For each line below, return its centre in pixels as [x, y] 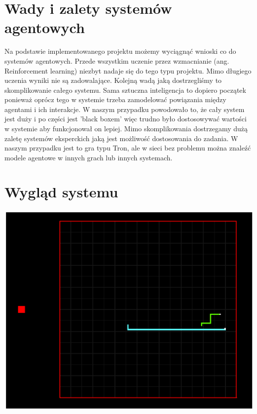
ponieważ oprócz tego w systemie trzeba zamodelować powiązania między [115, 99]
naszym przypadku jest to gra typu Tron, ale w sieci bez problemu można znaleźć [128, 148]
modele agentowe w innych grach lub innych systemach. [89, 157]
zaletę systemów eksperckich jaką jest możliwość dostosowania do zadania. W [121, 138]
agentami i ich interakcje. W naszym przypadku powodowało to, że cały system [125, 109]
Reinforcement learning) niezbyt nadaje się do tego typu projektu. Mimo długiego [128, 70]
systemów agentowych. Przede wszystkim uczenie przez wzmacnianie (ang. [117, 60]
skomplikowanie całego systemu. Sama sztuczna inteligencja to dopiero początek [125, 90]
